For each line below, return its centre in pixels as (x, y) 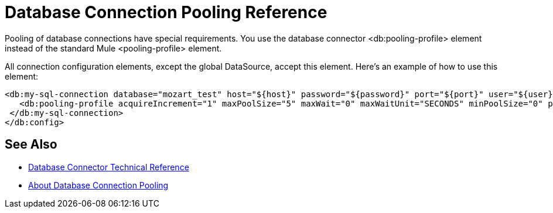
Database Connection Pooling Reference (166, 12)
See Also (31, 145)
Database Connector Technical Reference (109, 167)
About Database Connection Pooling (98, 185)
